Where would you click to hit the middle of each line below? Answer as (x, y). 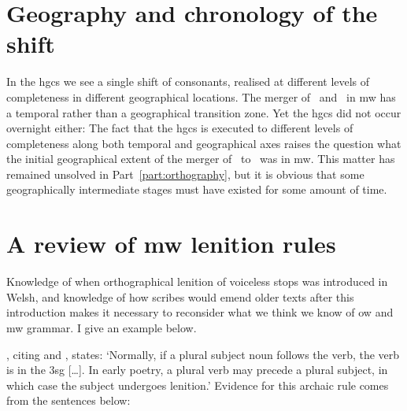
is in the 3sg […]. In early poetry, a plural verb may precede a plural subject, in (197, 370)
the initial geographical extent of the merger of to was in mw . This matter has (201, 159)
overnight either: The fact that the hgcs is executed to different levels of (180, 128)
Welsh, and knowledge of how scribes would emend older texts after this (180, 296)
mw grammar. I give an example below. (102, 327)
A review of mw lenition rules (171, 244)
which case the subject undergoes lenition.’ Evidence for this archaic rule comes (198, 385)
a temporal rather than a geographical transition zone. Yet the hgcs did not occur (204, 112)
